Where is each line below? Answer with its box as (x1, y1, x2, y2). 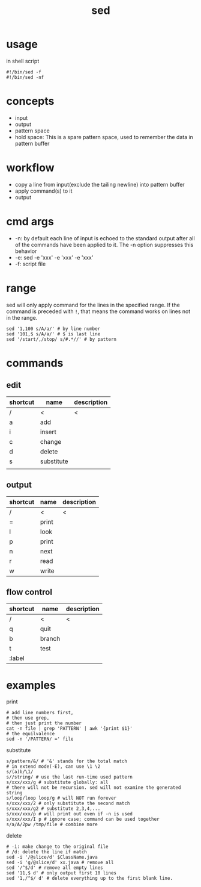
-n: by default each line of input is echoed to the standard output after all (14, 234, 195, 241)
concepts (6, 95, 55, 108)
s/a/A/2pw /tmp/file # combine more (6, 821, 98, 828)
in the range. (6, 314, 38, 321)
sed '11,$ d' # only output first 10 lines (6, 870, 117, 876)
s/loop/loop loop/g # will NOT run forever (6, 795, 117, 801)
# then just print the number (6, 720, 82, 726)
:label (9, 654, 25, 662)
